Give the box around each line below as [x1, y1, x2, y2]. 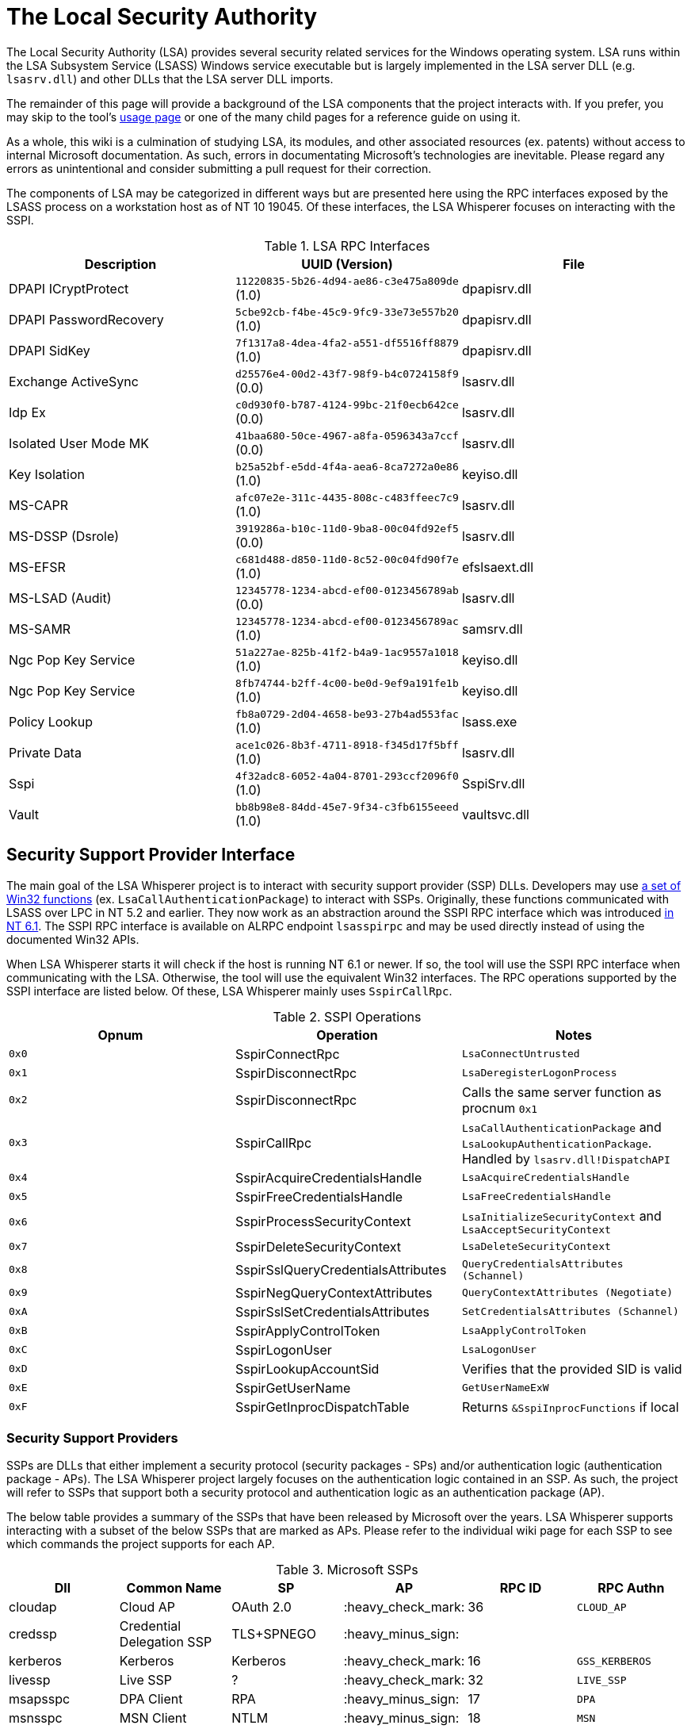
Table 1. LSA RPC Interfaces [264, 237, 430, 254]
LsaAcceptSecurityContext [461, 1223, 611, 1236]
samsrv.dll [461, 621, 523, 638]
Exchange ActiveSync [9, 374, 139, 390]
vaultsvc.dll [461, 807, 529, 823]
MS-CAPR [9, 497, 69, 514]
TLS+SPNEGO [231, 1626, 316, 1643]
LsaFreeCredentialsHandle [461, 1190, 611, 1203]
